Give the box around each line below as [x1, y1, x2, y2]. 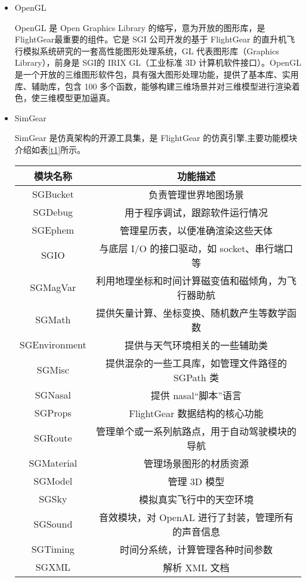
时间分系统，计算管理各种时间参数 [119, 542, 273, 556]
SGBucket [32, 187, 74, 201]
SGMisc [36, 363, 69, 377]
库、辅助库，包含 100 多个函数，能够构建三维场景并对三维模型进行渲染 [14, 79, 292, 92]
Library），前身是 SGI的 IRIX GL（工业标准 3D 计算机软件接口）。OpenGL [14, 56, 301, 69]
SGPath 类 [173, 370, 220, 384]
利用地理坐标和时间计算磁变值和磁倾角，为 [95, 273, 287, 287]
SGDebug [33, 205, 73, 219]
